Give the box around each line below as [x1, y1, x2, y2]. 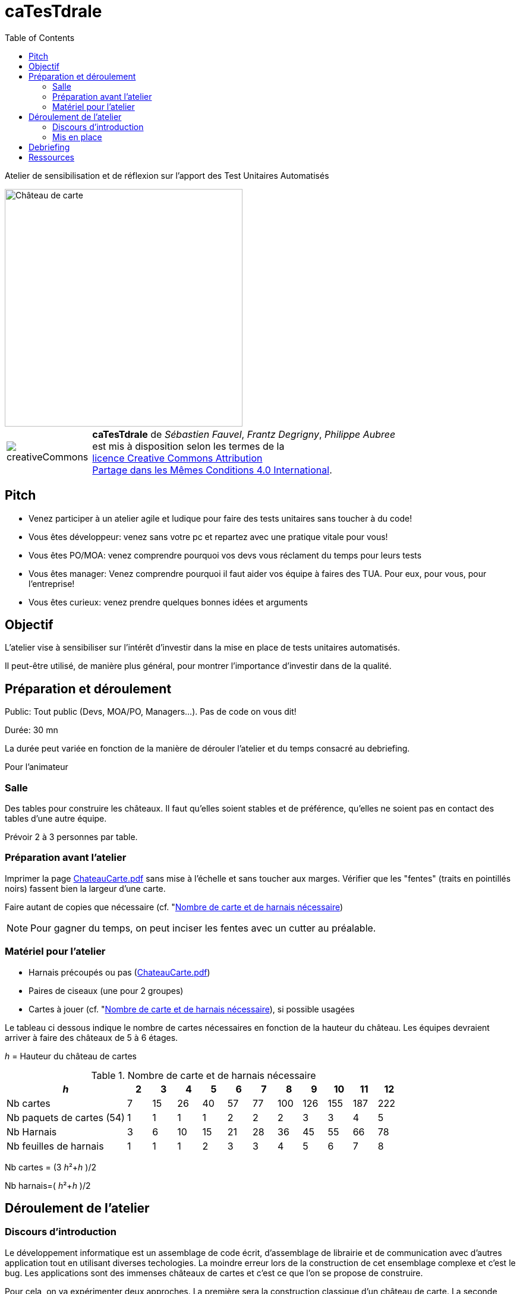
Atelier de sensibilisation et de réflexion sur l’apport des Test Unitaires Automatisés [5, 170, 329, 181]
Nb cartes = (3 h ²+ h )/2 [5, 1162, 97, 1172]
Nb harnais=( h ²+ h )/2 [5, 1180, 91, 1191]
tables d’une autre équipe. [5, 813, 107, 824]
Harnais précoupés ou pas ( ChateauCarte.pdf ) [29, 967, 210, 977]
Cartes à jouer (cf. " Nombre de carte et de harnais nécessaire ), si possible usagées [29, 1003, 355, 1014]
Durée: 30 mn [5, 725, 58, 736]
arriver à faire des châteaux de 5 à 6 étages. [5, 1032, 178, 1043]
